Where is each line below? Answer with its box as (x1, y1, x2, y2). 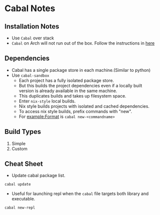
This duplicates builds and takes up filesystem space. (18, 93, 126, 99)
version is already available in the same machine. (18, 88, 118, 94)
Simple (11, 140, 26, 146)
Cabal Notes (4, 3, 55, 14)
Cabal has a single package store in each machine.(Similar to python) (11, 67, 151, 73)
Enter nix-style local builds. (18, 98, 76, 104)
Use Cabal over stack (11, 35, 54, 41)
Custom (11, 146, 28, 151)
